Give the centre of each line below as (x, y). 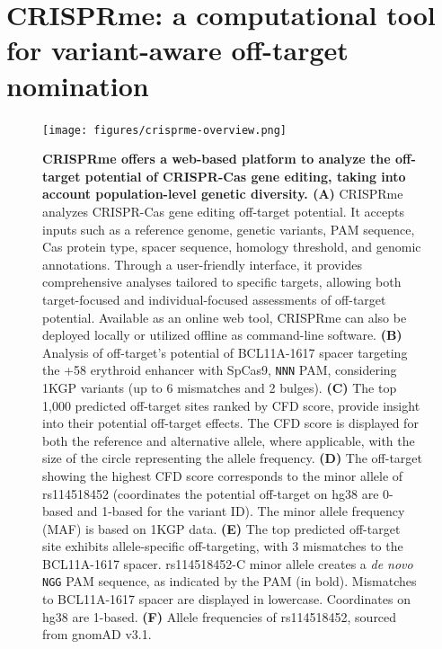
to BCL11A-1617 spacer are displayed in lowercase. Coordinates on (226, 599)
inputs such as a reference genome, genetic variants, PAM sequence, (229, 229)
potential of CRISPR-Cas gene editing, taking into (245, 176)
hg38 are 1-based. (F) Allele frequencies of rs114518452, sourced (220, 616)
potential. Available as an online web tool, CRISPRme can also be (225, 317)
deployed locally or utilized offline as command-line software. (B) (222, 335)
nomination (78, 85)
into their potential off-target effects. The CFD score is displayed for (230, 423)
